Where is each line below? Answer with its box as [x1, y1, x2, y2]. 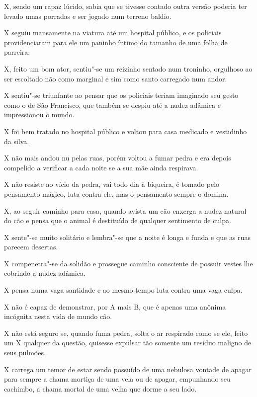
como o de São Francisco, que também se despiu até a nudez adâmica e [4, 99, 221, 110]
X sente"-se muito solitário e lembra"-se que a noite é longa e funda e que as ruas [4, 232, 251, 242]
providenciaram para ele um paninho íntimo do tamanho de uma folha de [4, 37, 228, 47]
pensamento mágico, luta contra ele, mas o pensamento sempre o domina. [4, 188, 229, 199]
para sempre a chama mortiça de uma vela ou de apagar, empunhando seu [4, 374, 231, 384]
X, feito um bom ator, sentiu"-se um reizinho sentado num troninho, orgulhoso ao [4, 63, 253, 74]
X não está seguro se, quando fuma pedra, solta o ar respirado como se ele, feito [4, 327, 248, 338]
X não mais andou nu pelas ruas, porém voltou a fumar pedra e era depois [4, 153, 231, 163]
